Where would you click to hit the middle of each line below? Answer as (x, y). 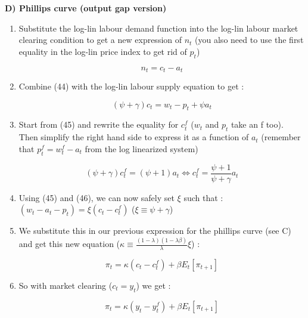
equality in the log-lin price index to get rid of (103, 51)
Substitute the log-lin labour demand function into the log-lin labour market (158, 28)
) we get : (153, 285)
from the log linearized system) (141, 148)
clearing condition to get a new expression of (100, 40)
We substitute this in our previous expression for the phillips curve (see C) (155, 231)
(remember (281, 137)
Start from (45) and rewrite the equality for (99, 124)
